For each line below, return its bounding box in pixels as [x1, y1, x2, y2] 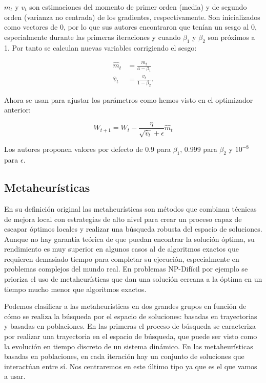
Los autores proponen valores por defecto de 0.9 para [4, 144, 171, 154]
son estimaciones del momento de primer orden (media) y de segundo [29, 2, 247, 12]
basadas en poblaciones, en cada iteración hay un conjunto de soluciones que [4, 351, 244, 362]
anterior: [4, 104, 31, 115]
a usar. [4, 371, 26, 381]
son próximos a [208, 31, 255, 42]
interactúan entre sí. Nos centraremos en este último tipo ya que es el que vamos [4, 361, 257, 371]
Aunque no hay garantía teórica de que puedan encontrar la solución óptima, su [4, 233, 255, 244]
